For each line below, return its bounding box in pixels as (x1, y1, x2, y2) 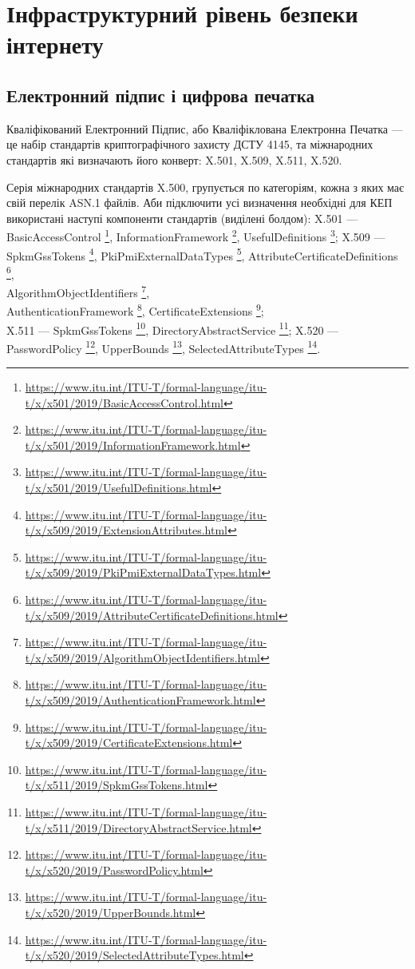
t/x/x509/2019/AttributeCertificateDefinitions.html (25, 606, 279, 623)
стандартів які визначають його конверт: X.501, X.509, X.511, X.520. (6, 151, 342, 168)
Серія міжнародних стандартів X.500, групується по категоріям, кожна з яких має (6, 178, 405, 195)
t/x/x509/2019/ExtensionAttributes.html (25, 522, 227, 538)
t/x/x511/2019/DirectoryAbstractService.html (25, 819, 252, 836)
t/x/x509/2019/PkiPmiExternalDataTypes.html (25, 564, 262, 581)
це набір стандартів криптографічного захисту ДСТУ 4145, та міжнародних (6, 136, 373, 153)
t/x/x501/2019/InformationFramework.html (25, 436, 241, 453)
